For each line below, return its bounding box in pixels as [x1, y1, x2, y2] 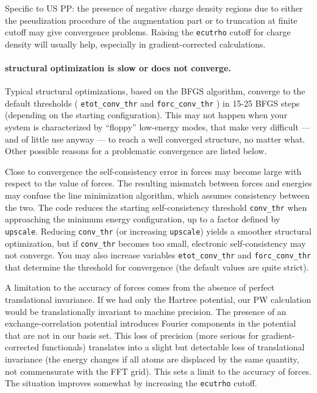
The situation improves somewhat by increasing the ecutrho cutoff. [5, 377, 257, 389]
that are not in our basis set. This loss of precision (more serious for [5, 328, 259, 341]
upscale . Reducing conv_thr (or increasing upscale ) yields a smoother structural [5, 224, 312, 237]
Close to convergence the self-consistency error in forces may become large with [5, 165, 302, 177]
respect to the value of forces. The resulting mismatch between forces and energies [5, 177, 312, 189]
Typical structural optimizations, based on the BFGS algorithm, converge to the [5, 85, 305, 97]
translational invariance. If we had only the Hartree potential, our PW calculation [5, 293, 312, 306]
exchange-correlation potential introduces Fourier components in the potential [5, 317, 296, 330]
